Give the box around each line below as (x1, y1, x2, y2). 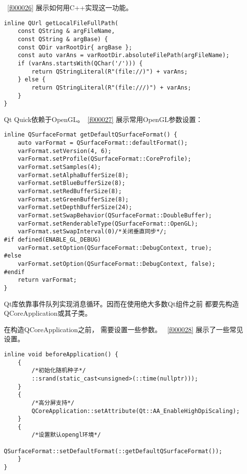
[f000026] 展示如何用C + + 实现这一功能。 (7, 2, 133, 12)
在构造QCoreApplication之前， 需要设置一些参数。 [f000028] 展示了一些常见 (4, 324, 243, 334)
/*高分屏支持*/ (31, 399, 75, 406)
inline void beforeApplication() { (4, 351, 119, 358)
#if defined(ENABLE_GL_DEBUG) (4, 236, 101, 243)
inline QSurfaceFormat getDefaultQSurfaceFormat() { (4, 131, 177, 138)
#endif (4, 268, 25, 275)
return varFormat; (17, 276, 77, 284)
